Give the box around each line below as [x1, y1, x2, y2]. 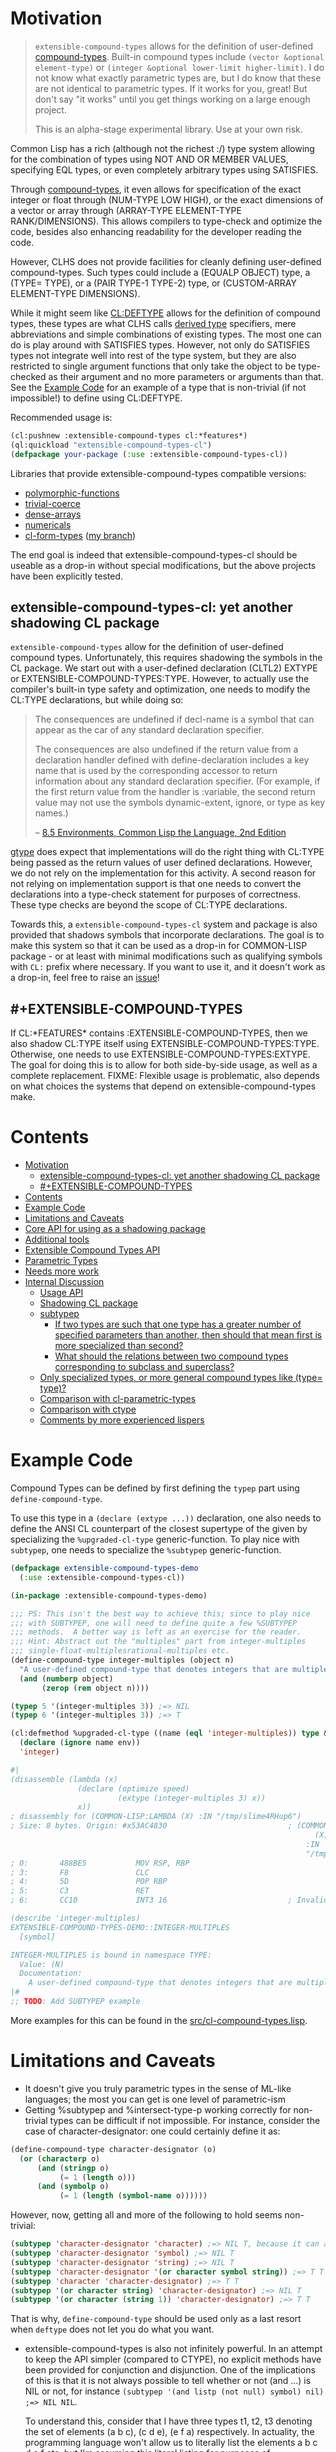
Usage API [39, 1287, 84, 1299]
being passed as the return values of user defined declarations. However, [10, 857, 313, 869]
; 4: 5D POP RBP [10, 1877, 168, 1887]
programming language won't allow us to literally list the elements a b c [24, 2437, 318, 2449]
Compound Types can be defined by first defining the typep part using [10, 1482, 300, 1494]
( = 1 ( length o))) [59, 2172, 137, 2182]
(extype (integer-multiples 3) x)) [117, 1793, 267, 1803]
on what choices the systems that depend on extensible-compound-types [10, 1080, 317, 1092]
